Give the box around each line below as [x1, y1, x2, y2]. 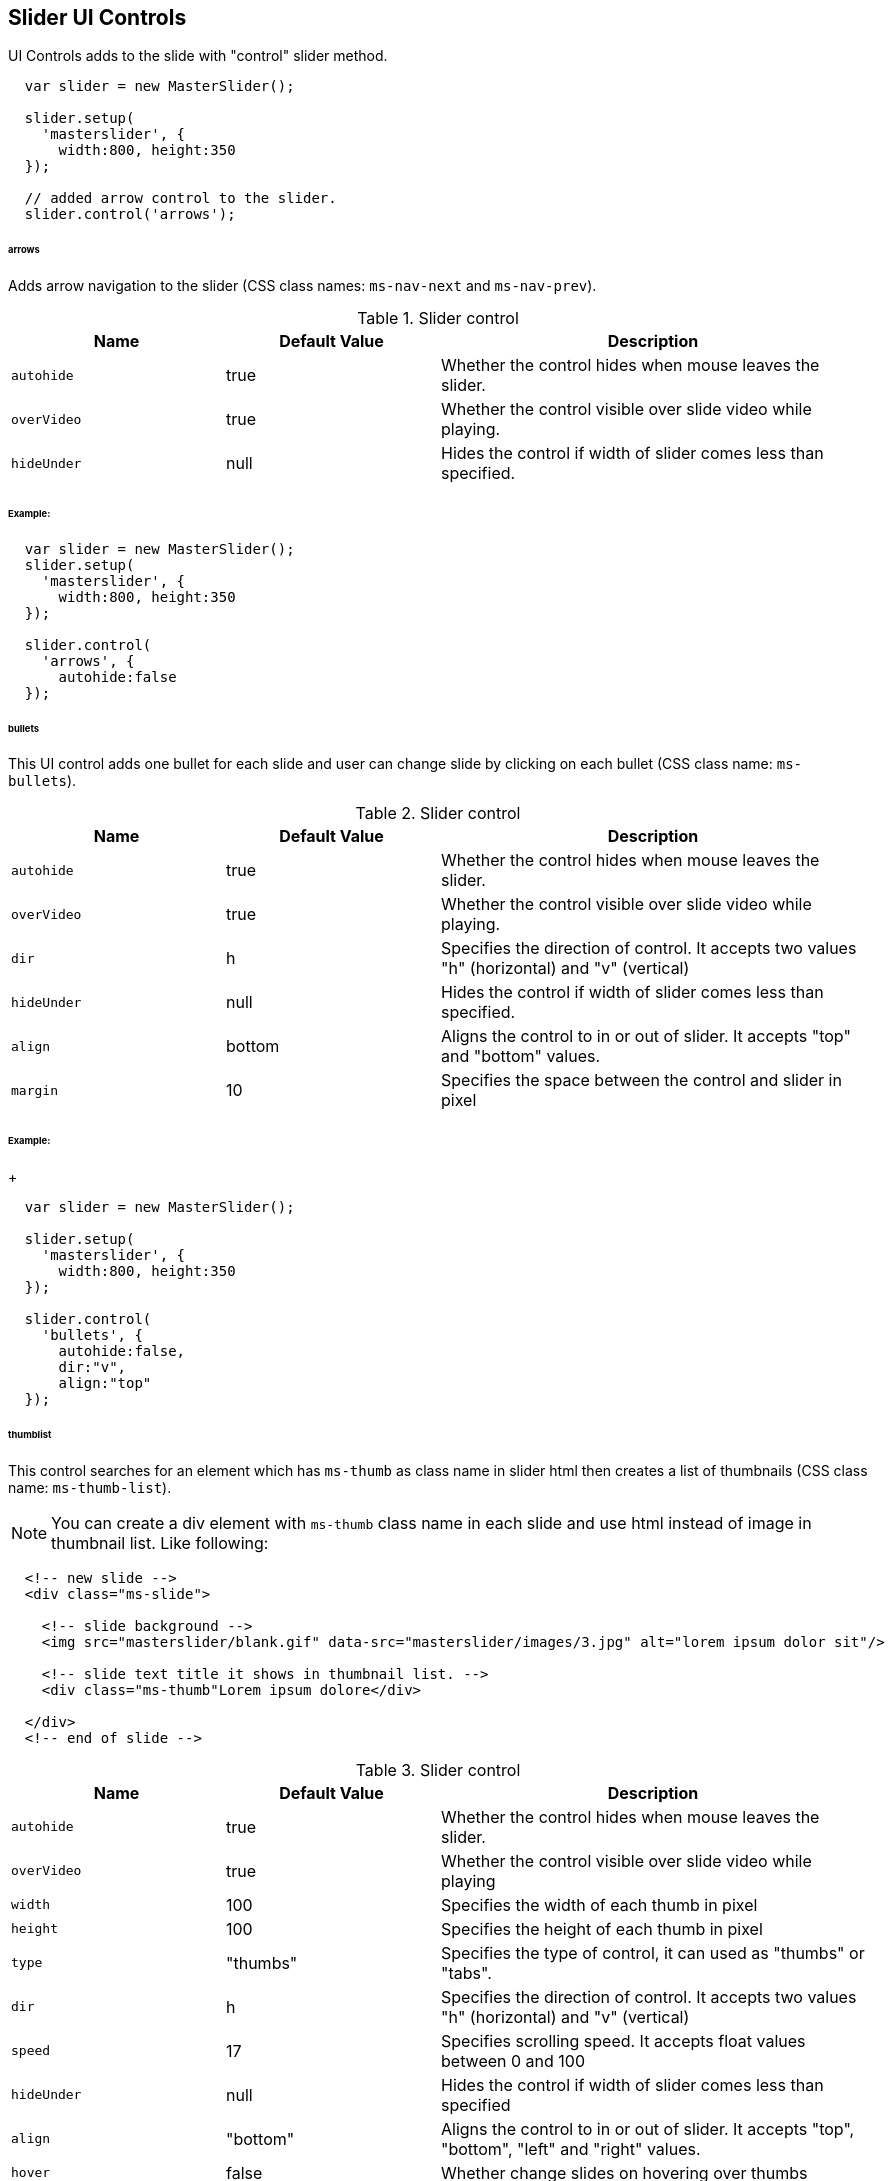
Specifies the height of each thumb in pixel [441, 1918, 763, 1939]
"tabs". [441, 1962, 492, 1983]
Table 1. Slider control [357, 308, 519, 329]
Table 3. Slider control [355, 1759, 521, 1780]
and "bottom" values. [441, 1046, 601, 1067]
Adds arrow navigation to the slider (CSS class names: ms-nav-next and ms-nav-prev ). [8, 277, 597, 295]
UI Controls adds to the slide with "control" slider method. [8, 47, 388, 65]
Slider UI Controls [8, 5, 187, 30]
